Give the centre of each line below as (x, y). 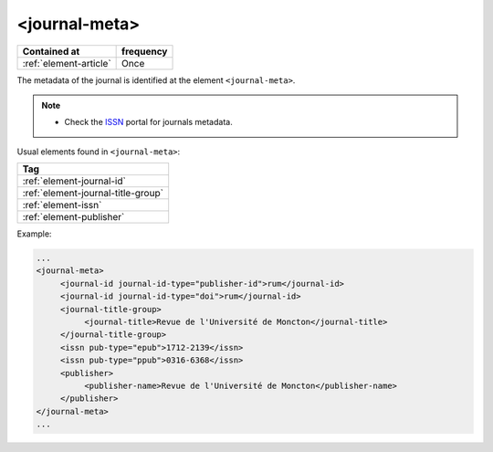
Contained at (51, 51)
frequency (145, 51)
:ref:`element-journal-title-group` (93, 194)
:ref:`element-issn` (62, 205)
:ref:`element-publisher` (73, 217)
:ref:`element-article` (67, 63)
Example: (34, 234)
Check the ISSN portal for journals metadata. (148, 122)
